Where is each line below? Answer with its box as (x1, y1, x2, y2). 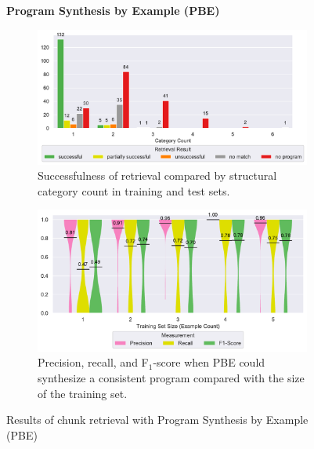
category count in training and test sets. (38, 182, 230, 199)
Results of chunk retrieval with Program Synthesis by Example (6, 411, 309, 428)
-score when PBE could (153, 354, 265, 371)
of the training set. (38, 385, 128, 401)
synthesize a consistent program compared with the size (38, 369, 305, 385)
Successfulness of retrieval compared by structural (38, 167, 277, 184)
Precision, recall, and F (38, 354, 149, 371)
